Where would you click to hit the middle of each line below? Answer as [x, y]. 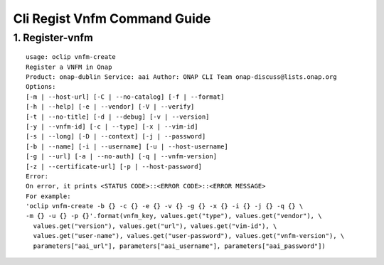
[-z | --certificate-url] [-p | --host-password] [114, 166]
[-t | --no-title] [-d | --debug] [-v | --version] [118, 117]
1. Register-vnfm [53, 38]
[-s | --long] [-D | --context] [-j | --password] [116, 136]
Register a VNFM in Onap [69, 67]
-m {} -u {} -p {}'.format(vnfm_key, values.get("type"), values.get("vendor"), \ [174, 216]
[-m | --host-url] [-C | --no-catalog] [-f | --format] [125, 97]
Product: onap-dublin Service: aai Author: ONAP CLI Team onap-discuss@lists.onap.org [181, 77]
